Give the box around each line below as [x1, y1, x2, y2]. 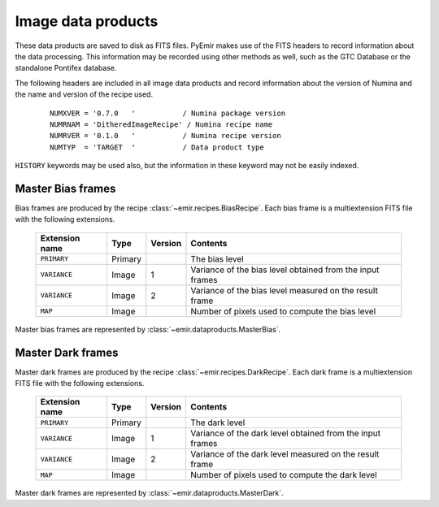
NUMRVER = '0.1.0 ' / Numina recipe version [50, 131, 282, 141]
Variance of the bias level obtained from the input [190, 264, 380, 275]
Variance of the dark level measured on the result [190, 448, 380, 460]
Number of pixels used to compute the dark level [190, 470, 377, 481]
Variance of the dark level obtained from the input [190, 427, 381, 439]
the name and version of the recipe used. [15, 89, 154, 99]
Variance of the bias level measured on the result [190, 284, 378, 296]
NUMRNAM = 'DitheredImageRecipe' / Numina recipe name [50, 119, 273, 129]
